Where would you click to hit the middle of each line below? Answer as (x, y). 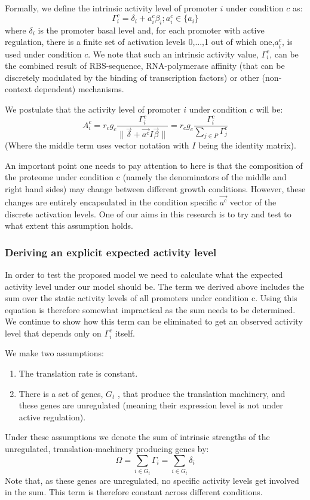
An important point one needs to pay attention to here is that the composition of (154, 165)
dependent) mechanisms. (79, 89)
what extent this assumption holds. (69, 225)
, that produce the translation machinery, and (202, 393)
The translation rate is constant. (78, 373)
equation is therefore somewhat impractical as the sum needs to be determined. (150, 309)
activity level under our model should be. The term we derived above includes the (155, 286)
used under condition (43, 54)
